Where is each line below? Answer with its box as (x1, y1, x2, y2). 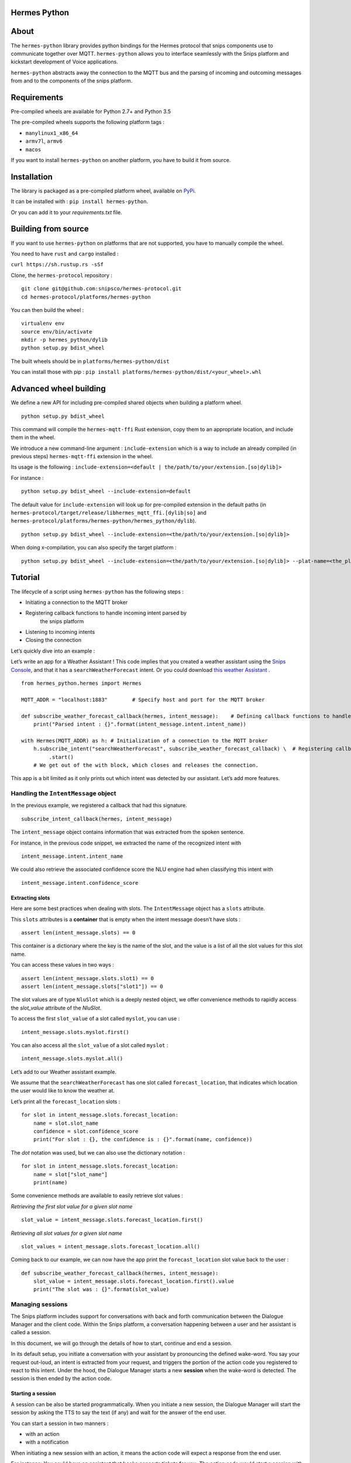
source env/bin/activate (21, 328, 92, 335)
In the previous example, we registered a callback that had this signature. (11, 802, 187, 809)
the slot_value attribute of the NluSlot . (11, 1004, 102, 1011)
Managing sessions (11, 1300, 68, 1309)
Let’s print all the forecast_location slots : (11, 1098, 121, 1105)
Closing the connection (25, 637, 82, 644)
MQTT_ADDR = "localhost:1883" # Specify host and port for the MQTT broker (21, 696, 265, 703)
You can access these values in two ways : (11, 961, 114, 969)
